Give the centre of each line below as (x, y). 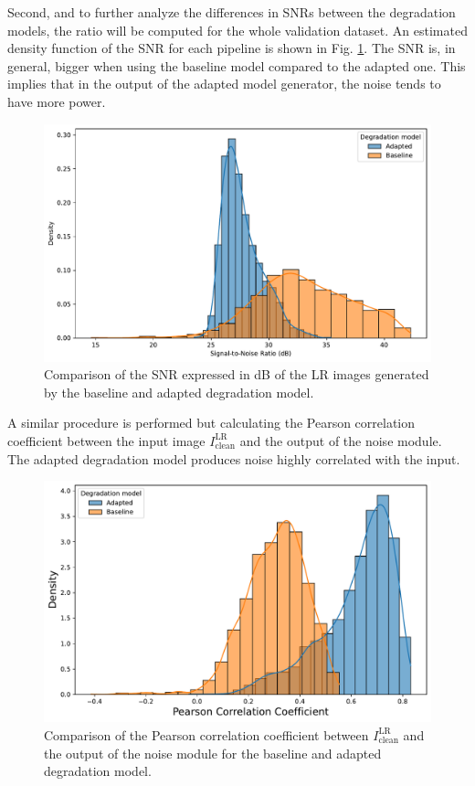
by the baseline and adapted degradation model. (179, 392)
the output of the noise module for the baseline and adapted (213, 753)
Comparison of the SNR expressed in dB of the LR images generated (237, 374)
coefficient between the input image (106, 440)
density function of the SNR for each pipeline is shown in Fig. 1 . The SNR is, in (232, 48)
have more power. (57, 101)
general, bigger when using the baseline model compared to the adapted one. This (237, 65)
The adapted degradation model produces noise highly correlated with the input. (234, 458)
